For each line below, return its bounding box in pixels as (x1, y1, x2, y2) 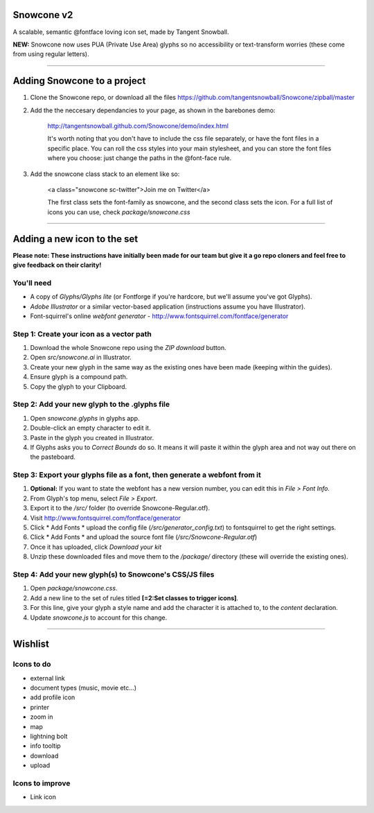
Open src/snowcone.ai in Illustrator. (30, 353, 132, 362)
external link (30, 674, 66, 682)
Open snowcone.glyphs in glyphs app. (30, 414, 140, 422)
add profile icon (30, 693, 75, 701)
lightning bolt (30, 732, 68, 741)
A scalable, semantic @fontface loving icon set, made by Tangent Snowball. (12, 28, 229, 36)
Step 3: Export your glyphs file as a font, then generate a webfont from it (12, 470, 261, 480)
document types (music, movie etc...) (30, 683, 137, 692)
